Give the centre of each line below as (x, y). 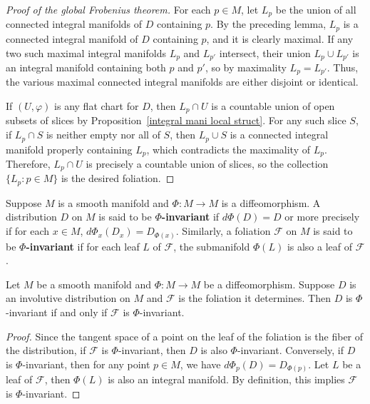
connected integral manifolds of (74, 24)
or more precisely (322, 217)
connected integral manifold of (72, 38)
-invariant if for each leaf (83, 246)
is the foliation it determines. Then (255, 298)
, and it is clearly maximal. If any (280, 38)
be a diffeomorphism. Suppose (269, 284)
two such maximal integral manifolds (86, 52)
